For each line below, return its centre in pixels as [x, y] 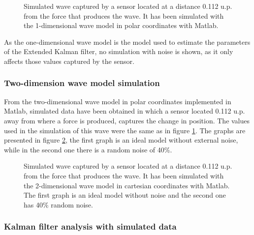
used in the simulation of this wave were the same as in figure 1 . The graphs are [125, 130]
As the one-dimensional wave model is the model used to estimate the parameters [127, 42]
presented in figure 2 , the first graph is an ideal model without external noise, [121, 140]
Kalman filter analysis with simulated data [90, 226]
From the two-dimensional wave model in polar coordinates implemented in [118, 101]
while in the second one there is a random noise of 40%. [88, 149]
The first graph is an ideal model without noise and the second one [125, 195]
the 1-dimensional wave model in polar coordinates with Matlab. [121, 25]
